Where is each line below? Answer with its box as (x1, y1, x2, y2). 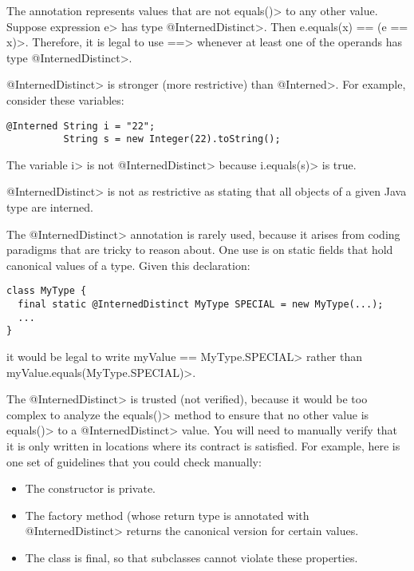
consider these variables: (6, 91, 124, 108)
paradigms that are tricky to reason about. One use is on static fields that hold (6, 241, 393, 258)
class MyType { (6, 285, 87, 297)
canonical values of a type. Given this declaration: (6, 256, 250, 273)
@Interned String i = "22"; (6, 120, 156, 132)
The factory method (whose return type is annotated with (25, 506, 310, 523)
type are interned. (6, 199, 93, 216)
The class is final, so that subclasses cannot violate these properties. (25, 549, 358, 565)
